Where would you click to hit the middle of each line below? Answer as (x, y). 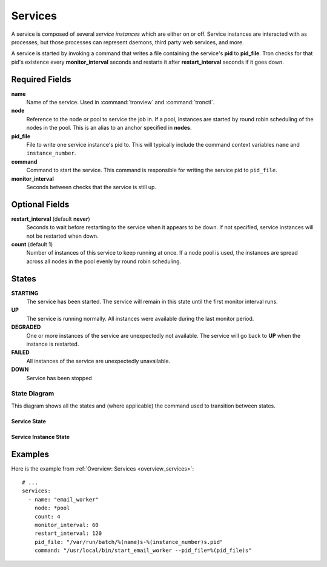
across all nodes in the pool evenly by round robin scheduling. (104, 261)
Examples (30, 454)
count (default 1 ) (32, 244)
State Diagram (33, 394)
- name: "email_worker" (64, 499)
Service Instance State (40, 437)
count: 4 (47, 516)
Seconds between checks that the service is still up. (91, 187)
